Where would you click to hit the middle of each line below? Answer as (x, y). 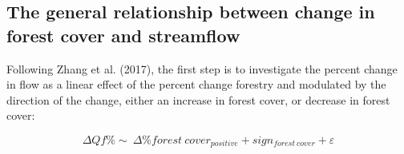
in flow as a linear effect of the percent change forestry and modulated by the (196, 84)
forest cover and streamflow (123, 35)
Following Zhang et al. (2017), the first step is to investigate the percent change (202, 68)
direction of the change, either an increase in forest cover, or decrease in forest (198, 99)
